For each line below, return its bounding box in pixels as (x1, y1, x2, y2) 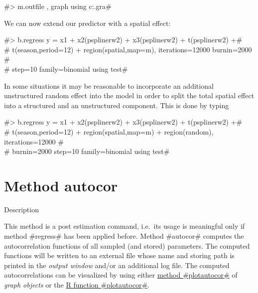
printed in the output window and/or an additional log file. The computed (4, 260, 230, 270)
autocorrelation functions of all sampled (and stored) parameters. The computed (4, 240, 250, 251)
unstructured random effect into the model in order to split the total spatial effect (4, 90, 255, 101)
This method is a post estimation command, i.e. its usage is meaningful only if (4, 221, 245, 231)
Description (4, 204, 39, 214)
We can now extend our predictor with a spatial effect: (4, 17, 171, 28)
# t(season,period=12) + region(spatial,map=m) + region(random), (4, 126, 214, 137)
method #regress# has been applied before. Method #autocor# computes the (4, 231, 244, 241)
